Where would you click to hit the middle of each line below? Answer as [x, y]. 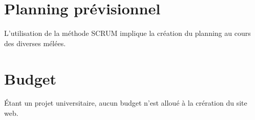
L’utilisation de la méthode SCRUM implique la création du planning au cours [128, 33]
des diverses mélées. [35, 43]
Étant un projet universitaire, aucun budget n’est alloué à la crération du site [126, 103]
